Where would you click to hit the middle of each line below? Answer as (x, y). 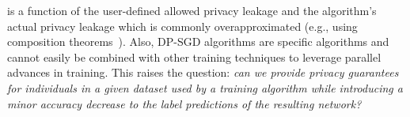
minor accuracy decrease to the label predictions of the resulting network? (184, 103)
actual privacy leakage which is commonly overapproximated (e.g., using (182, 26)
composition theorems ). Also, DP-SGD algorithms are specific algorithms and (198, 42)
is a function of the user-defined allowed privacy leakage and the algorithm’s (192, 10)
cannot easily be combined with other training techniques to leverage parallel (194, 57)
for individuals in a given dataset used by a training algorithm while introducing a (205, 87)
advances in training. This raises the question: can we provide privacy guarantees (203, 72)
